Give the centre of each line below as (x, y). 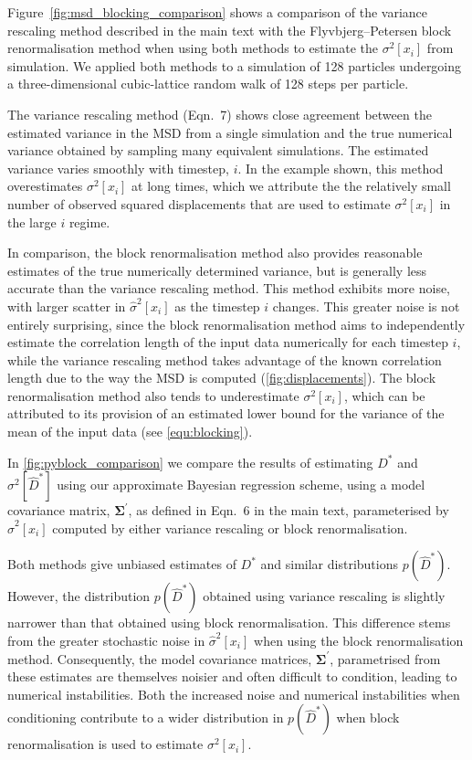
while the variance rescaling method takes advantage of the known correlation (225, 359)
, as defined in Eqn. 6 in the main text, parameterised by (288, 510)
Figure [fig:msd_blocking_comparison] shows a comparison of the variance (218, 12)
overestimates (45, 186)
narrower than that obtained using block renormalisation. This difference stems (229, 623)
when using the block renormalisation (359, 641)
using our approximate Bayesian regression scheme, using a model (241, 485)
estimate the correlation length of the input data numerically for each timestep (228, 342)
